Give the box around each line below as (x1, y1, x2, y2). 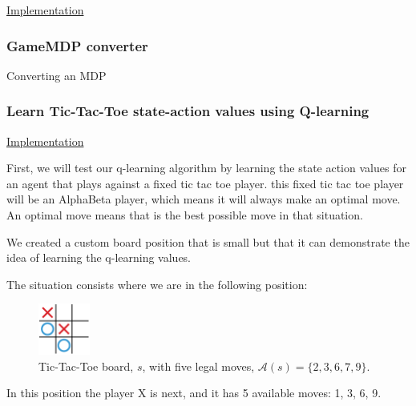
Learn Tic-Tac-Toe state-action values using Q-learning (6, 101, 370, 121)
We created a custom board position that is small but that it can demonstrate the (6, 233, 410, 250)
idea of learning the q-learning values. (6, 249, 192, 266)
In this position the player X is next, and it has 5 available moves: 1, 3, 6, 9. (6, 384, 382, 401)
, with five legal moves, (142, 357, 255, 374)
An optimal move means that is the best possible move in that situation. (6, 207, 363, 223)
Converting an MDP (6, 66, 107, 83)
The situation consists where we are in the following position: (6, 275, 308, 292)
